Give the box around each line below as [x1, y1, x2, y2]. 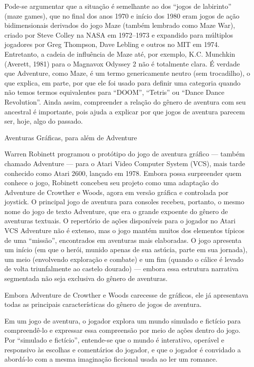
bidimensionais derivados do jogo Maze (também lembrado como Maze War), [4, 20, 235, 30]
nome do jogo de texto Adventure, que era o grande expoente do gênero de [4, 206, 228, 216]
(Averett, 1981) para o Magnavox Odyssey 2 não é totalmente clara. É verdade [4, 58, 240, 68]
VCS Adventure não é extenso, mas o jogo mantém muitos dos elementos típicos [4, 225, 245, 236]
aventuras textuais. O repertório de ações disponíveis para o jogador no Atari [4, 216, 236, 226]
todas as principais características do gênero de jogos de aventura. [4, 299, 202, 309]
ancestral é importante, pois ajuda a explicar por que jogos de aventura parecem [4, 106, 245, 116]
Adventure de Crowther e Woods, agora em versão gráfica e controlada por [4, 187, 229, 197]
